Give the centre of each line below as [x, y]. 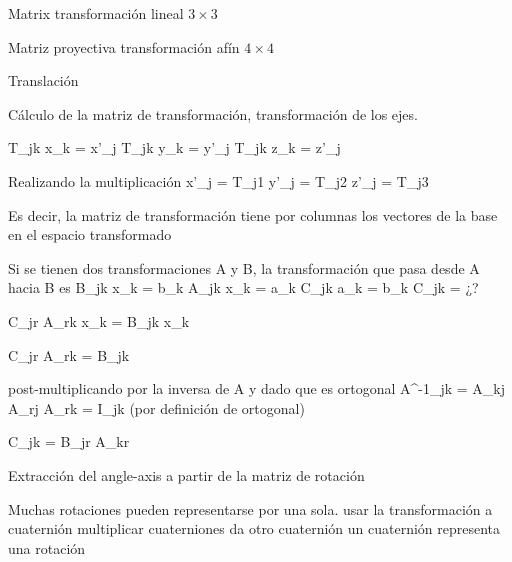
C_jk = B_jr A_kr [69, 441]
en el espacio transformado [90, 234]
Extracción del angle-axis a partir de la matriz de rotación [186, 474]
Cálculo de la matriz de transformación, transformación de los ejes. [213, 113]
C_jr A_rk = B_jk [69, 354]
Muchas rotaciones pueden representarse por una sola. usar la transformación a [250, 508]
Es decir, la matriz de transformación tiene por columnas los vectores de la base [253, 214]
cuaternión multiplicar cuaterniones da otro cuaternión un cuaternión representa [254, 528]
